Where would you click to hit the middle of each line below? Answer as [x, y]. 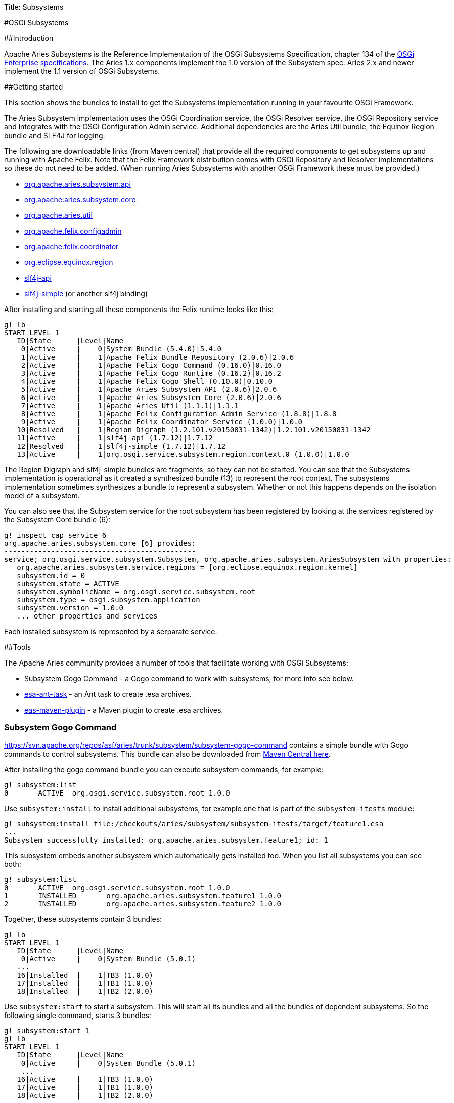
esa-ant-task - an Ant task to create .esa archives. [108, 694]
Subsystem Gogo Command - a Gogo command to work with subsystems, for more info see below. [189, 678]
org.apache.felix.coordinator [72, 247]
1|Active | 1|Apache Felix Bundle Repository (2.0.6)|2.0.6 [157, 357]
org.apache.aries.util [58, 215]
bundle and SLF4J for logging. [55, 135]
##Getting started [34, 87]
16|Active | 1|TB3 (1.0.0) [85, 1079]
